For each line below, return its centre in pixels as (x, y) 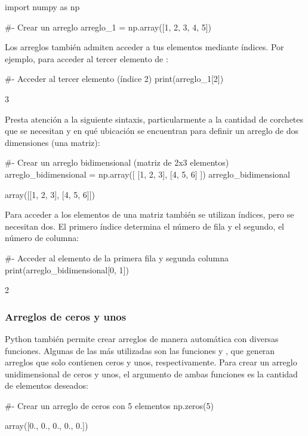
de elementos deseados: (47, 385)
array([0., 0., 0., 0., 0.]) (47, 426)
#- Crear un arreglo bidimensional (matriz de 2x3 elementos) (117, 162)
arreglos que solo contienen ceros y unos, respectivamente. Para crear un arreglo (151, 362)
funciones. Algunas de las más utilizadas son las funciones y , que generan (140, 350)
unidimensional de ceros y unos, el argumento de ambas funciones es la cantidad (151, 374)
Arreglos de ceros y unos (66, 316)
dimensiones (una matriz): (53, 142)
